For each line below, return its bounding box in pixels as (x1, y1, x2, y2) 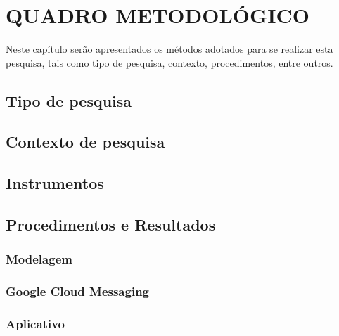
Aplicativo (6, 315, 65, 332)
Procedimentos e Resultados (6, 214, 216, 235)
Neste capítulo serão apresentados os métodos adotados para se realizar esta (6, 41, 333, 56)
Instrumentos (6, 172, 104, 194)
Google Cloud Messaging (6, 283, 150, 300)
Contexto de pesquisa (6, 131, 165, 153)
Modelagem (6, 250, 72, 268)
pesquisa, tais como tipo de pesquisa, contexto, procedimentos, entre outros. (6, 55, 333, 70)
